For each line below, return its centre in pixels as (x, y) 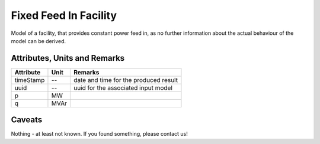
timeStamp (30, 80)
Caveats (27, 120)
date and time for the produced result (125, 80)
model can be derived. (39, 41)
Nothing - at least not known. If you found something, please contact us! (99, 134)
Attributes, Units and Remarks (68, 58)
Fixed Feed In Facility (64, 15)
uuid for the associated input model (123, 87)
